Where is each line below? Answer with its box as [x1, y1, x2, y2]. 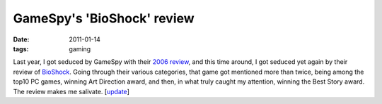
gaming [69, 44, 91, 53]
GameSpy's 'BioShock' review [13, 11, 195, 26]
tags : [13, 44, 29, 53]
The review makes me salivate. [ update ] [13, 87, 130, 96]
